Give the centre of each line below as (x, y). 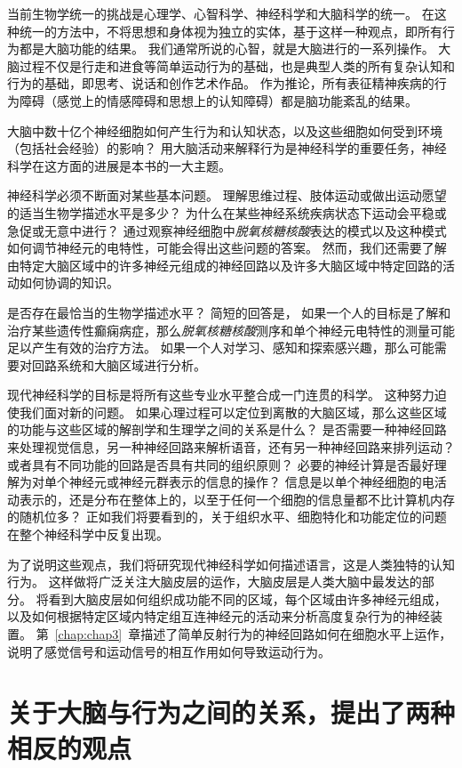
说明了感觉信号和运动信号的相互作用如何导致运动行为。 (169, 651)
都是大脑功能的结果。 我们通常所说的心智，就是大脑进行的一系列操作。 (227, 49)
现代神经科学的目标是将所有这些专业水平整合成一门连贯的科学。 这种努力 (221, 395)
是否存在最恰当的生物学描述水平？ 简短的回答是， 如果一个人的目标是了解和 (229, 312)
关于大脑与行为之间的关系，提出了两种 (231, 712)
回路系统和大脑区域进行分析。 (119, 364)
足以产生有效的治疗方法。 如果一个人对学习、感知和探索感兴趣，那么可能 (221, 348)
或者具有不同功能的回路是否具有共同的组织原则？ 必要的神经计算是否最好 (221, 464)
